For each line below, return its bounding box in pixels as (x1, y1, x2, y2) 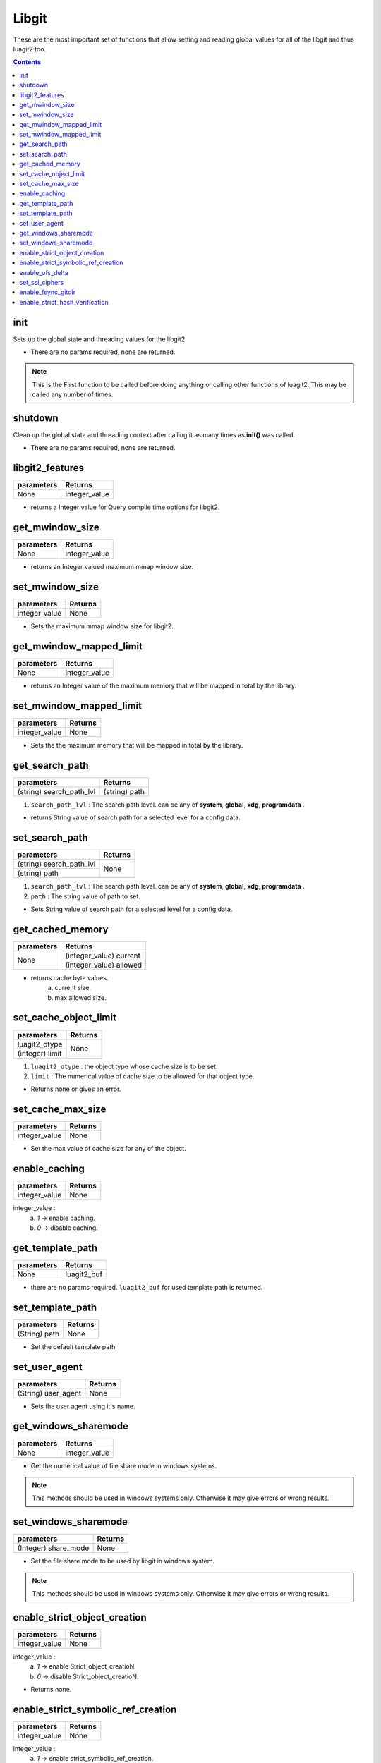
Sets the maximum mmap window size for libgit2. (30, 622, 174, 630)
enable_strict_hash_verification (19, 298, 109, 306)
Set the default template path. (30, 1342, 118, 1350)
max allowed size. (54, 993, 107, 1001)
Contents (13, 58, 42, 66)
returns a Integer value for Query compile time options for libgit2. (30, 503, 220, 511)
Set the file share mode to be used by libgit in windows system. (30, 1557, 215, 1566)
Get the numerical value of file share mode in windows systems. (30, 1461, 217, 1470)
